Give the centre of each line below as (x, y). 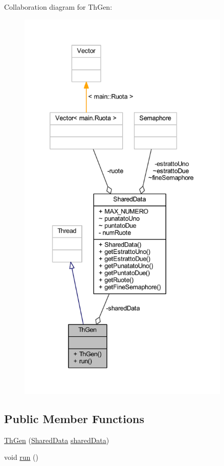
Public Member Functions (74, 418)
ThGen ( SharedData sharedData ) (57, 440)
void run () (21, 457)
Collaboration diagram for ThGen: (58, 7)
